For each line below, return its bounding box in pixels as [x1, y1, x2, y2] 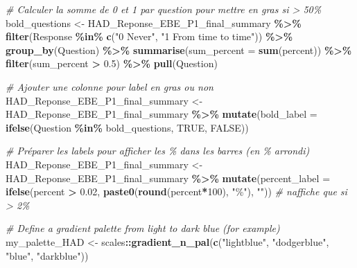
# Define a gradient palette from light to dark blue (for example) [6, 221, 280, 235]
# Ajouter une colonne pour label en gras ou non [6, 79, 214, 93]
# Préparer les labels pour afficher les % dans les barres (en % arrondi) [6, 143, 310, 158]
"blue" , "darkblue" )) [6, 248, 89, 262]
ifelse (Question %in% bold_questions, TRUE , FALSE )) [6, 120, 249, 134]
